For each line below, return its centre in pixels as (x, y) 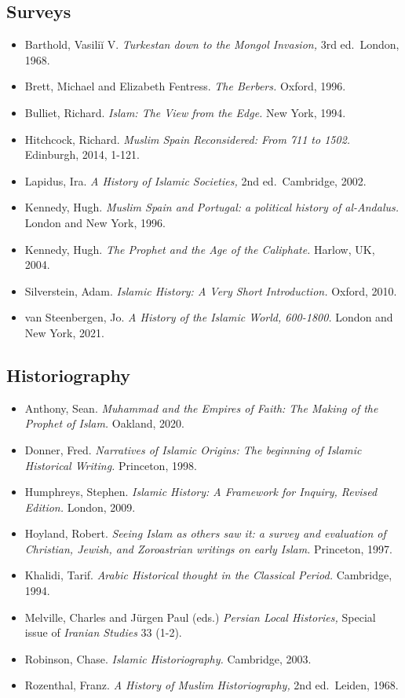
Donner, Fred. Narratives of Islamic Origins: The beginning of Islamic (193, 449)
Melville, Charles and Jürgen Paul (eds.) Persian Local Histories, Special (200, 617)
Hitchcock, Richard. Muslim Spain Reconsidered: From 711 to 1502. (188, 139)
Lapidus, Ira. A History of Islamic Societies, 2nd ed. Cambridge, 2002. (195, 180)
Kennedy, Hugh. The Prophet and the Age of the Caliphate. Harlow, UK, (200, 249)
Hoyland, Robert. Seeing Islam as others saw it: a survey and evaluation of (205, 533)
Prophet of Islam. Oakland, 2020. (104, 423)
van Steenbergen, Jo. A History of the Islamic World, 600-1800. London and (209, 317)
